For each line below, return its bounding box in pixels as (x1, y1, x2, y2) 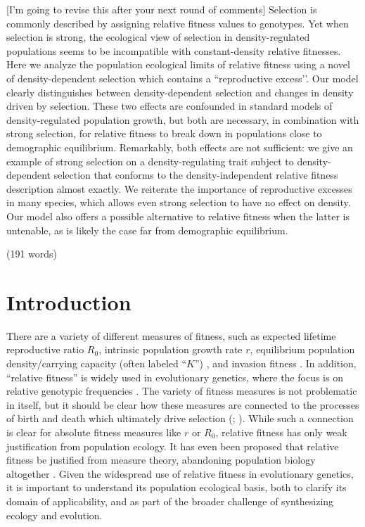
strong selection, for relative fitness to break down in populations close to (6, 126, 322, 141)
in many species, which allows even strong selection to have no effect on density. (6, 195, 351, 210)
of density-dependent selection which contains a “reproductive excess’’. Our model (6, 70, 359, 85)
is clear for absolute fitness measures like (6, 424, 181, 439)
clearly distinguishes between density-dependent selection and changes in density (6, 84, 354, 99)
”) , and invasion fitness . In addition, (194, 356, 357, 370)
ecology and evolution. (6, 507, 103, 522)
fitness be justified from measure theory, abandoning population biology (6, 452, 316, 467)
